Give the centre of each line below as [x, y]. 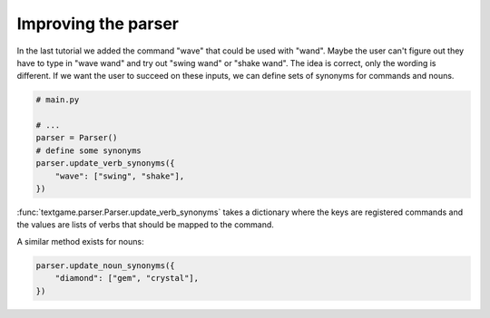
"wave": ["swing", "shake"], [120, 176]
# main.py [58, 100]
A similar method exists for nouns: [80, 241]
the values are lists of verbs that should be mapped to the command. [145, 225]
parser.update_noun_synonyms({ [106, 265]
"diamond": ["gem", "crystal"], [127, 278]
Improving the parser [98, 24]
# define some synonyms [89, 150]
